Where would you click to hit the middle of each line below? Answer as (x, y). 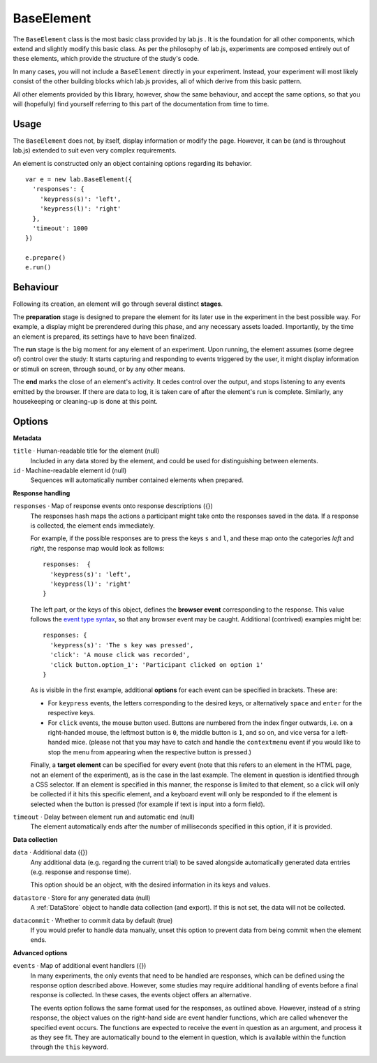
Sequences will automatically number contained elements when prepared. (137, 480)
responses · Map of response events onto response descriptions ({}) (113, 506)
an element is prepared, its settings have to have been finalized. (105, 337)
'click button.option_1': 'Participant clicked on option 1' (157, 664)
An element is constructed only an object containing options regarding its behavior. (133, 163)
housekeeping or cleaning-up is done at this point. (86, 401)
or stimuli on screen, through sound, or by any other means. (99, 369)
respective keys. (72, 713)
